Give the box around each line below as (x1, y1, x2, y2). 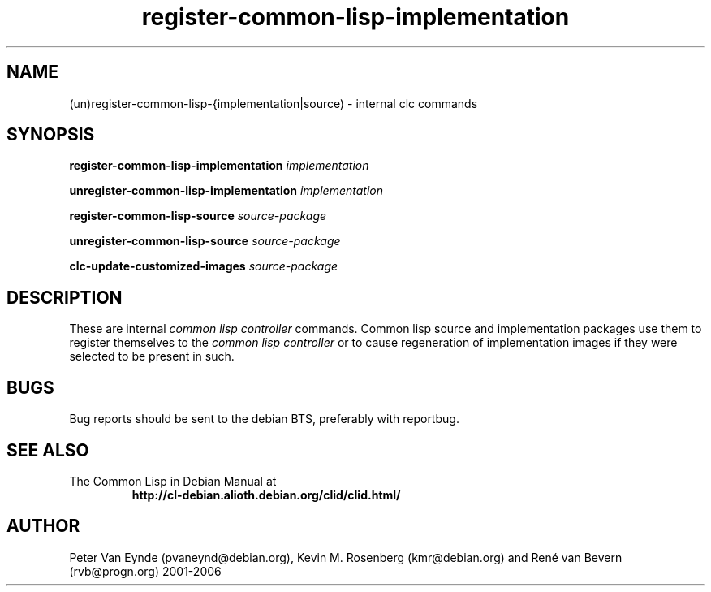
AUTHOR (6, 516, 80, 537)
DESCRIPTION (6, 287, 123, 308)
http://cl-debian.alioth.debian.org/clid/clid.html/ (131, 487, 401, 502)
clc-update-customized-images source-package (69, 259, 338, 274)
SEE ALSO (6, 439, 89, 460)
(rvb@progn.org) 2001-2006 (69, 564, 222, 578)
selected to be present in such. (69, 349, 235, 364)
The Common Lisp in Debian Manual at (69, 473, 277, 488)
